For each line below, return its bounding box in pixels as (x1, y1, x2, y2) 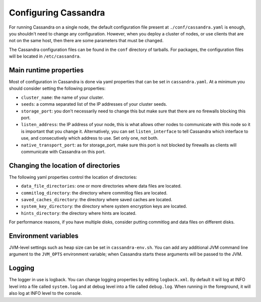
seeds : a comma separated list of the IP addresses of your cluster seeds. (21, 101, 167, 107)
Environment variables (9, 232, 79, 240)
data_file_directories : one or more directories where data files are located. (21, 183, 182, 189)
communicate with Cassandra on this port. (21, 148, 106, 155)
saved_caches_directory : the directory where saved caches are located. (21, 197, 173, 202)
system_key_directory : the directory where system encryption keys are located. (21, 204, 187, 209)
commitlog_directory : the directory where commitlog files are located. (21, 190, 168, 196)
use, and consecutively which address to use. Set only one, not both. (21, 135, 159, 141)
